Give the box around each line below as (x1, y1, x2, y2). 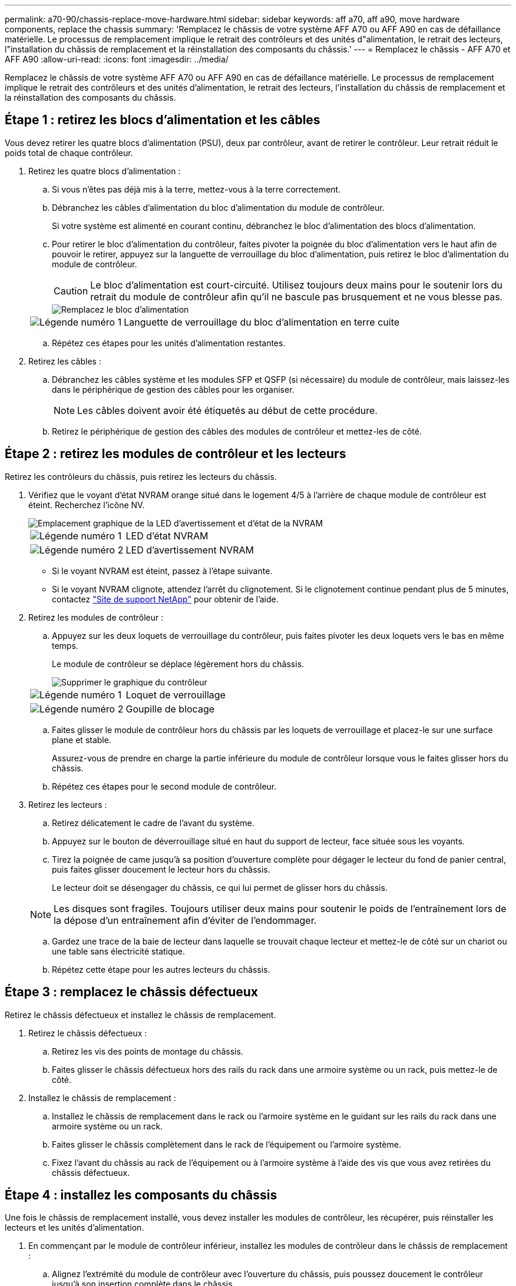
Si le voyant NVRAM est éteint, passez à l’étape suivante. (52, 565, 273, 576)
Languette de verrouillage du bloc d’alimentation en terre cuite (124, 316, 400, 328)
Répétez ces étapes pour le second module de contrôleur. (52, 781, 277, 791)
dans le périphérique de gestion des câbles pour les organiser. (52, 384, 295, 395)
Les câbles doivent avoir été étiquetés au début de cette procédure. (77, 404, 378, 416)
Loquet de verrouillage (125, 688, 226, 701)
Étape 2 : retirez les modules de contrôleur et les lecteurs (5, 446, 346, 462)
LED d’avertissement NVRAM (125, 543, 254, 556)
